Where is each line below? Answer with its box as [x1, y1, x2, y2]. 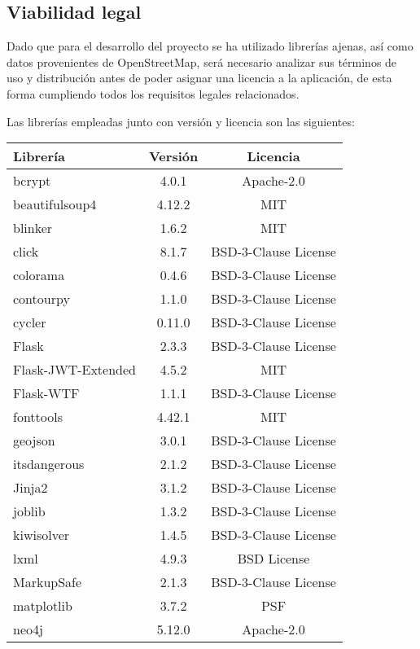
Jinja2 [13, 478, 48, 498]
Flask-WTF [13, 384, 80, 403]
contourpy [13, 289, 70, 309]
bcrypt [13, 171, 51, 191]
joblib [13, 502, 46, 521]
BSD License [237, 549, 310, 568]
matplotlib [13, 596, 72, 616]
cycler [13, 313, 46, 332]
